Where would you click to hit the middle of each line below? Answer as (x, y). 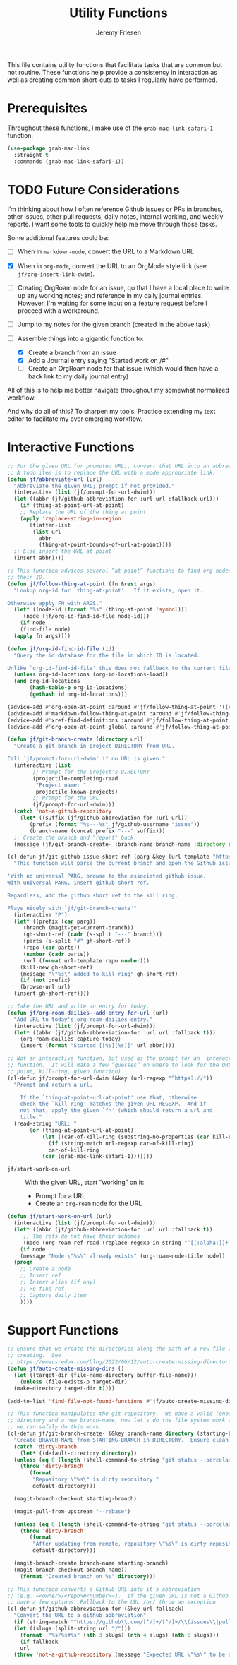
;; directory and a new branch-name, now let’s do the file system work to (121, 1421)
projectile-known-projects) (77, 792)
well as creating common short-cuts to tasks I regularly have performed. (113, 80)
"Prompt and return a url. (53, 1085)
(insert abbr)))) (39, 558)
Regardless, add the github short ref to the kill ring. (93, 895)
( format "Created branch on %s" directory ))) (88, 1576)
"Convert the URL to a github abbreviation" (80, 1616)
